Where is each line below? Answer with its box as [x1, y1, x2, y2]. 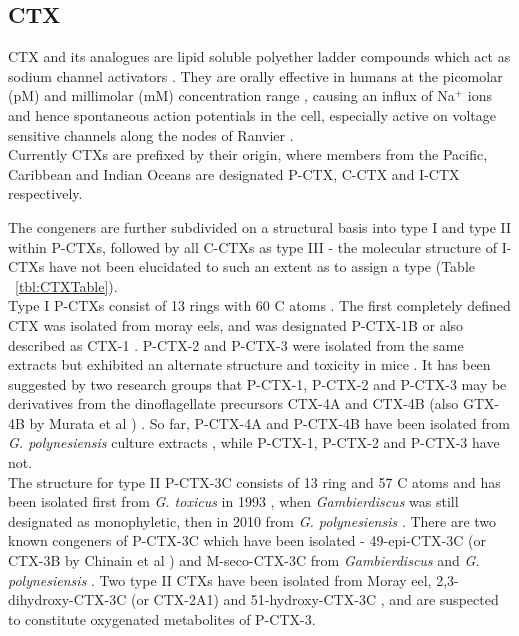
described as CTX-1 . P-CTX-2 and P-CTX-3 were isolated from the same [8, 334, 464, 355]
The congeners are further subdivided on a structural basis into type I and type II [8, 216, 512, 237]
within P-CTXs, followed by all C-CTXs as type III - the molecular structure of [8, 236, 498, 257]
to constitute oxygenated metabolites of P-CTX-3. [8, 608, 316, 629]
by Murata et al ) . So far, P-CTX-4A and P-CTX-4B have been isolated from [29, 412, 510, 433]
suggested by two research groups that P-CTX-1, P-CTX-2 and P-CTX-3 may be [8, 373, 507, 394]
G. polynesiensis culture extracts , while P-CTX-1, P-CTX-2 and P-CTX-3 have [8, 432, 500, 453]
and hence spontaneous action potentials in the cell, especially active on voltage [8, 104, 496, 125]
